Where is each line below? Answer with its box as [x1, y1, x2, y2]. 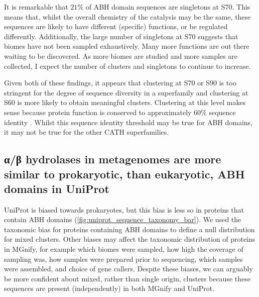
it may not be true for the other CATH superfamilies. [4, 127, 169, 137]
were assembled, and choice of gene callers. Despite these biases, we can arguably [4, 263, 253, 274]
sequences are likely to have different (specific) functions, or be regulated [4, 21, 228, 32]
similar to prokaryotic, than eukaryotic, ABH [4, 166, 245, 181]
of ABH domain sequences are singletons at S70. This [85, 2, 250, 12]
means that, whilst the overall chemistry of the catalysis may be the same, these [4, 11, 251, 22]
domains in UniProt [4, 180, 109, 196]
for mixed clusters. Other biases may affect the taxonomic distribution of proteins [4, 234, 255, 244]
